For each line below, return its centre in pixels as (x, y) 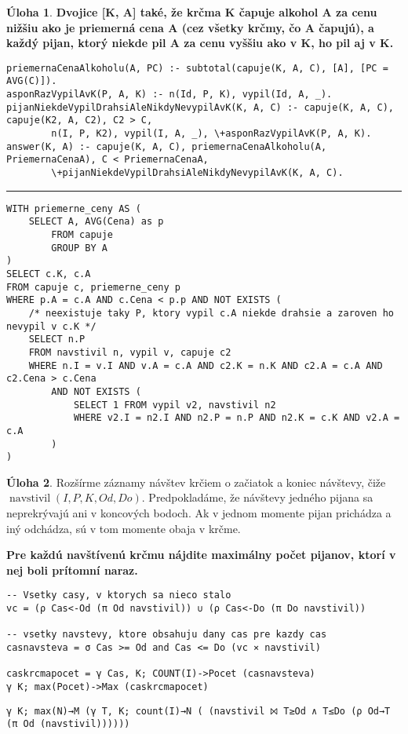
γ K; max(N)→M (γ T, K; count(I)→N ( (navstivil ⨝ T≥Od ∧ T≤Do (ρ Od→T (199, 711)
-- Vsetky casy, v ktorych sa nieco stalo (119, 595)
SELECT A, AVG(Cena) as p (96, 222)
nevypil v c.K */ (51, 326)
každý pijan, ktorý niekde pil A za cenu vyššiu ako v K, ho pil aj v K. (200, 43)
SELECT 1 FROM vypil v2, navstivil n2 (175, 405)
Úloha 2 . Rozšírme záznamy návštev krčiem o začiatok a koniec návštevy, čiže (196, 482)
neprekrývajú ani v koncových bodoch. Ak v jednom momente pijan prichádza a (199, 513)
